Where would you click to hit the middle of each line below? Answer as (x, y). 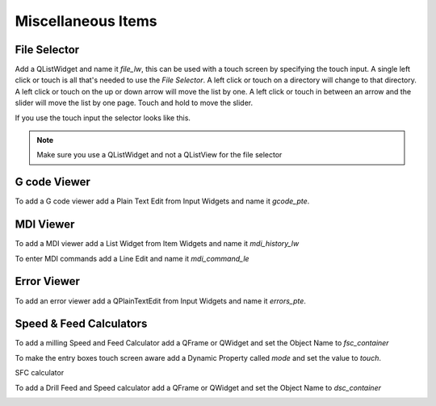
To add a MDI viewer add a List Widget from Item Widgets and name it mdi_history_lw (157, 244)
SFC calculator (40, 373)
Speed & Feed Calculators (81, 324)
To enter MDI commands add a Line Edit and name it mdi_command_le (132, 258)
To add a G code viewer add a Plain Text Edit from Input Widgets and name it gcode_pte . (162, 201)
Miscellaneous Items (86, 21)
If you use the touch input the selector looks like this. (103, 118)
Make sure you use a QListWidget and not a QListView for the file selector (159, 155)
